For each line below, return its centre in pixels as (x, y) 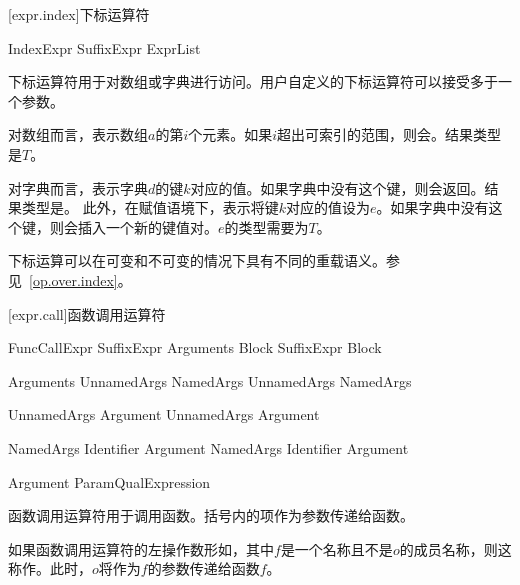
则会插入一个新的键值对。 (133, 226)
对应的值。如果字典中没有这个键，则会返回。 (337, 187)
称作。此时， (50, 568)
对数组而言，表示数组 (78, 134)
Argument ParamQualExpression (109, 481)
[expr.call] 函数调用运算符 (87, 313)
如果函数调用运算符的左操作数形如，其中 (141, 548)
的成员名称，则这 (455, 548)
